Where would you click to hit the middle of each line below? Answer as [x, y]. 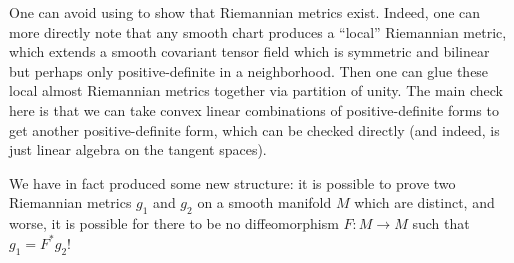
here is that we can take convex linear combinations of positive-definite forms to [254, 109]
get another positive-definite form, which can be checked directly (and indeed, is [254, 129]
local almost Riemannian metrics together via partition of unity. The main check [256, 90]
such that [441, 223]
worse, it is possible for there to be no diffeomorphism [174, 223]
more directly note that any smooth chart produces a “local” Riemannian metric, [258, 31]
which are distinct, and [424, 202]
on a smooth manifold [264, 202]
